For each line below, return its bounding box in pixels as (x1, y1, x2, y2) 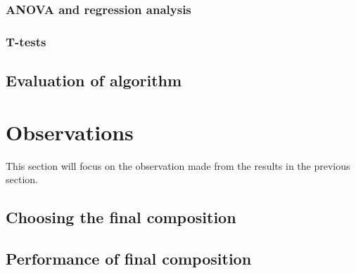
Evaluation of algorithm (6, 69, 182, 91)
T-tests (6, 32, 46, 50)
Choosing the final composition (6, 206, 236, 228)
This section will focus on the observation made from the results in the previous (6, 158, 350, 173)
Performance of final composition (6, 247, 252, 269)
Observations (6, 117, 134, 146)
